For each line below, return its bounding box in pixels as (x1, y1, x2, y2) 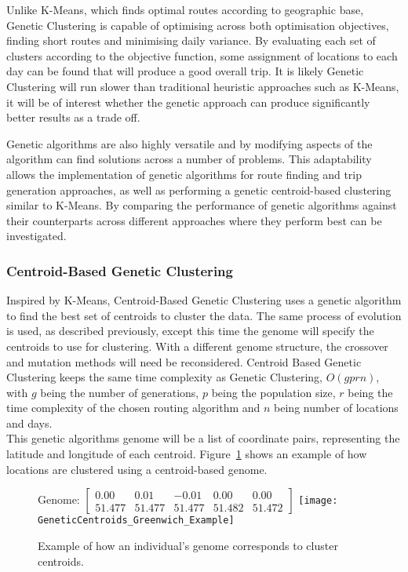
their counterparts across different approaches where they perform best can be (6, 212, 382, 228)
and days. (6, 414, 53, 431)
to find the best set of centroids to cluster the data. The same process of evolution (6, 307, 402, 323)
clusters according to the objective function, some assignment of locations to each (6, 47, 398, 64)
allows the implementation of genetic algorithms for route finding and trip (6, 166, 362, 182)
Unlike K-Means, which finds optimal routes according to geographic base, (6, 2, 364, 17)
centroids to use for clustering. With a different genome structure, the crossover (6, 337, 388, 354)
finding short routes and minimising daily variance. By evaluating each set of (6, 32, 376, 49)
